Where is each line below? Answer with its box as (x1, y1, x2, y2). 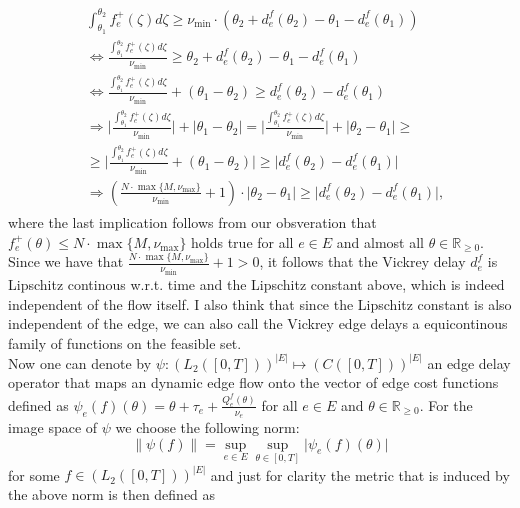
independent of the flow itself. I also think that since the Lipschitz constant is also (8, 293, 512, 314)
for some (8, 464, 60, 485)
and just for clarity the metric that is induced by (210, 464, 510, 485)
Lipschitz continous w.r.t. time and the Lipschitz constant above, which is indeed (8, 273, 505, 294)
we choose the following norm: (115, 417, 300, 438)
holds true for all (191, 231, 294, 252)
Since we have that (8, 251, 124, 272)
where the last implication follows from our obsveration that (8, 211, 377, 232)
